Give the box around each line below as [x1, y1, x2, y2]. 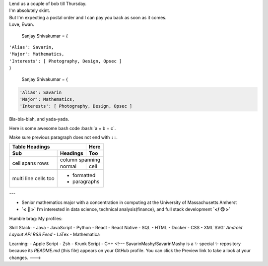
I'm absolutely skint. [9, 7, 51, 13]
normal [60, 163, 77, 170]
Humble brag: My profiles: [9, 215, 63, 221]
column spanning [60, 156, 101, 163]
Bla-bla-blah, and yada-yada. [9, 116, 69, 122]
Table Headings [12, 143, 50, 150]
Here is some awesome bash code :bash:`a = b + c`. [9, 125, 116, 131]
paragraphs [72, 178, 100, 185]
